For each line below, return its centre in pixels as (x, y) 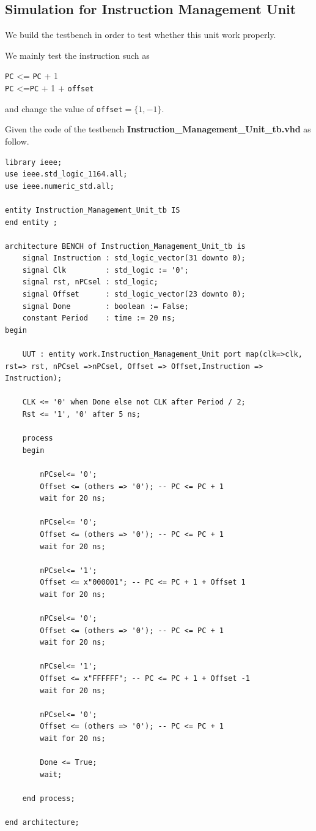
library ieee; (34, 162)
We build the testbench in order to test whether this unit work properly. (141, 35)
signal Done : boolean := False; (105, 306)
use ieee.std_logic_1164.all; (66, 174)
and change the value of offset (64, 108)
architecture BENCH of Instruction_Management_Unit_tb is (125, 246)
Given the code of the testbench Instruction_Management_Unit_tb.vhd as (158, 129)
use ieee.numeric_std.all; (60, 186)
